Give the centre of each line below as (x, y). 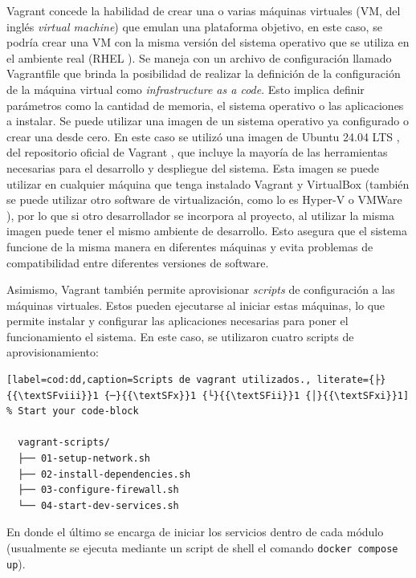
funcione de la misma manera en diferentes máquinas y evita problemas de (190, 246)
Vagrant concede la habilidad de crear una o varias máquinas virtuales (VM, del (204, 10)
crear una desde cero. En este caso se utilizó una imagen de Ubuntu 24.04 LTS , (203, 136)
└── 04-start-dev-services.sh (98, 505)
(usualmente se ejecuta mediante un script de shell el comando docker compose (202, 547)
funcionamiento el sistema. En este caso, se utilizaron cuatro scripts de (180, 336)
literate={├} (351, 380)
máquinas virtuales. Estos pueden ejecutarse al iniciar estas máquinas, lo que (196, 305)
